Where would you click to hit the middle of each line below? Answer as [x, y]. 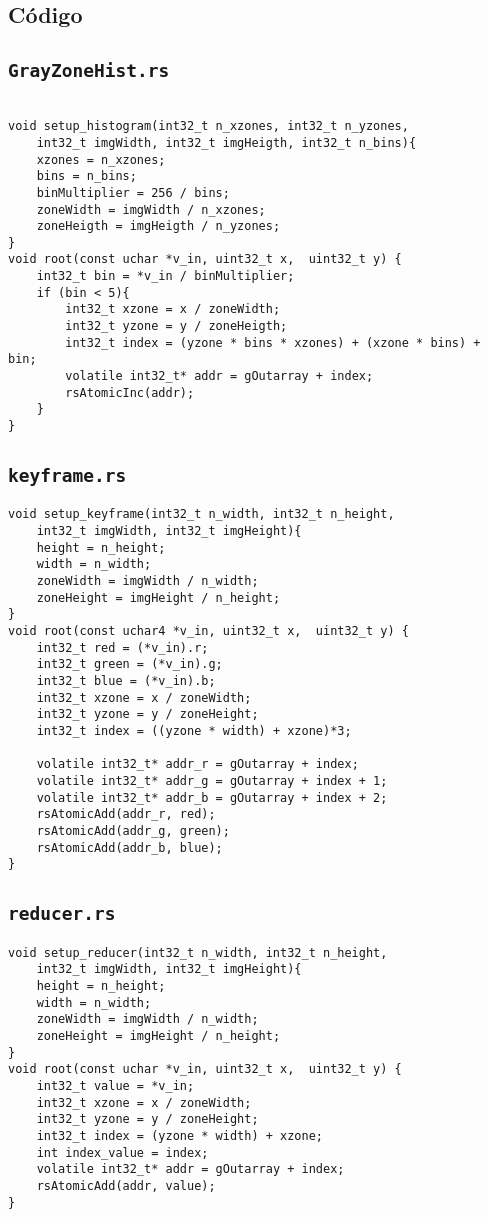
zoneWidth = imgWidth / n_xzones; [151, 209]
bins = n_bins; [86, 176]
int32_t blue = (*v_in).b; [126, 681]
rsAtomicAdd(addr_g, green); [133, 830]
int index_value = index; [122, 1152]
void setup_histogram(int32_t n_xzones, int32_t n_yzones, [208, 126]
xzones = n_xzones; [101, 159]
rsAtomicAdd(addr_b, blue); [129, 847]
